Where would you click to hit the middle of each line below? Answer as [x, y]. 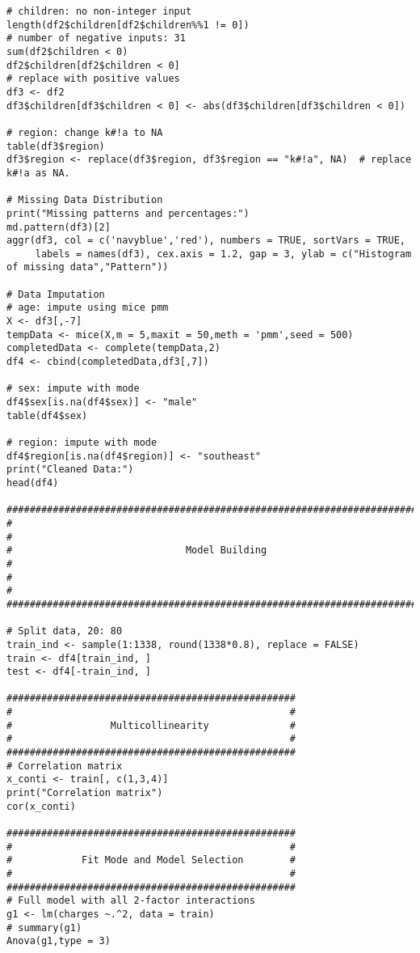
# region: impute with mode [82, 443]
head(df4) [33, 483]
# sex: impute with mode [73, 389]
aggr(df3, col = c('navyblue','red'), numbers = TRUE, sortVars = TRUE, [206, 241]
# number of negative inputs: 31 [96, 38]
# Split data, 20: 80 [65, 631]
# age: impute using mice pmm [88, 308]
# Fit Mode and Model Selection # [151, 860]
